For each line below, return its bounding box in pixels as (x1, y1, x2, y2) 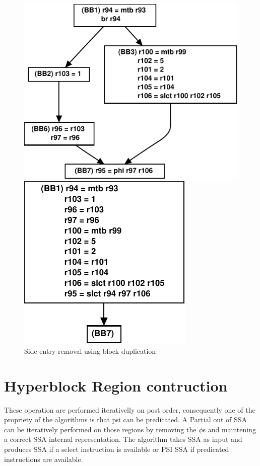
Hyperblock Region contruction (4, 375, 228, 396)
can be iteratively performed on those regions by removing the (4, 424, 197, 434)
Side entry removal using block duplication (24, 345, 156, 356)
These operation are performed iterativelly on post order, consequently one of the (4, 404, 255, 415)
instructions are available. (4, 453, 83, 464)
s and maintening (203, 424, 256, 434)
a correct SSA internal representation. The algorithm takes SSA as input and (4, 434, 242, 444)
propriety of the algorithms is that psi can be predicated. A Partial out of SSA (4, 414, 247, 425)
